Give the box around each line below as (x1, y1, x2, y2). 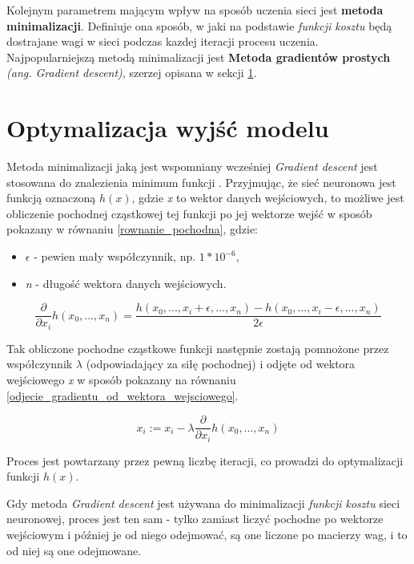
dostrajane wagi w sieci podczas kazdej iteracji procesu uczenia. (6, 33, 319, 50)
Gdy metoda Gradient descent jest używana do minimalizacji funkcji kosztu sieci (6, 494, 400, 511)
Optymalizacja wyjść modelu (6, 112, 329, 144)
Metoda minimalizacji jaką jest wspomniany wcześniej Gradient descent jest (6, 158, 378, 175)
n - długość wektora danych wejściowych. (25, 274, 227, 291)
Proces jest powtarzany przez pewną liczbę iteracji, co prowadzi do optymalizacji (6, 452, 404, 469)
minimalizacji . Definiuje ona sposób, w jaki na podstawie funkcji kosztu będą (6, 17, 392, 34)
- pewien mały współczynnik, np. (34, 248, 196, 265)
